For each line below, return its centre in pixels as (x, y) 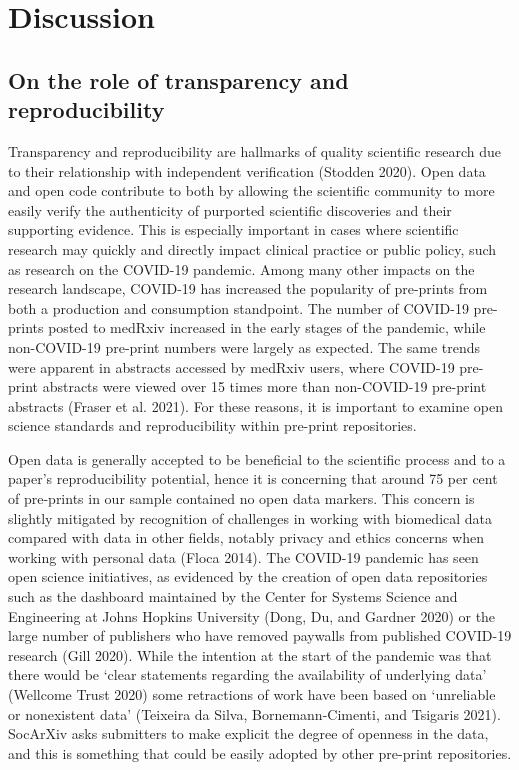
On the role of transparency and (178, 79)
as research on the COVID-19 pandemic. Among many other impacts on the (241, 268)
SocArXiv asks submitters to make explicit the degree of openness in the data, (248, 733)
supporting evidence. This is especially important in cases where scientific (233, 229)
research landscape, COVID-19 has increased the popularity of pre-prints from (248, 288)
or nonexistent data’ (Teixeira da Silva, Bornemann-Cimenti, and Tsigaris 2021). (254, 713)
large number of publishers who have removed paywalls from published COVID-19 (260, 635)
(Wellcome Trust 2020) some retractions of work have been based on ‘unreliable (252, 694)
